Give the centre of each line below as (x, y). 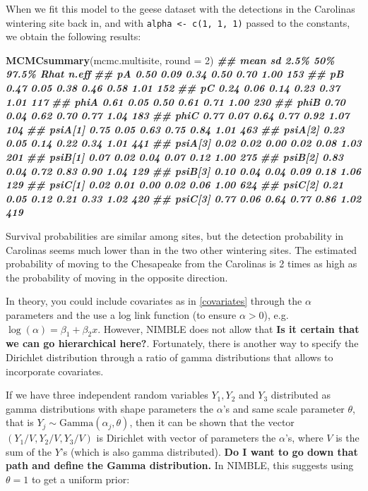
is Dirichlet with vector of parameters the (186, 438)
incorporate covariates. (55, 371)
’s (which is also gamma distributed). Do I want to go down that (209, 451)
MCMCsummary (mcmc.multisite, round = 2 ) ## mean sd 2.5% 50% (170, 60)
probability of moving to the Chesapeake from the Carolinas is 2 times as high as (182, 263)
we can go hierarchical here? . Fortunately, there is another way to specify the (182, 343)
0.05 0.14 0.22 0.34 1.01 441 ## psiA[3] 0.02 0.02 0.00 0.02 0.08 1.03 (184, 143)
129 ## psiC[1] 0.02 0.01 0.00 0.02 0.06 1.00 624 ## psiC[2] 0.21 (175, 184)
